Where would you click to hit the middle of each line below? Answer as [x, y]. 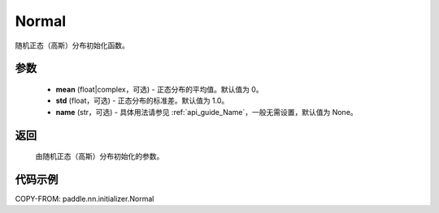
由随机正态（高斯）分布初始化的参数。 [100, 156]
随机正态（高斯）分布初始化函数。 [72, 45]
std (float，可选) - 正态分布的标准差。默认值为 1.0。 [142, 100]
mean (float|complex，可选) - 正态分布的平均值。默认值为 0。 [159, 89]
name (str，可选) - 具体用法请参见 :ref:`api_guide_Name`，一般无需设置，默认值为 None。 [206, 112]
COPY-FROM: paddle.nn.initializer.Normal [85, 199]
